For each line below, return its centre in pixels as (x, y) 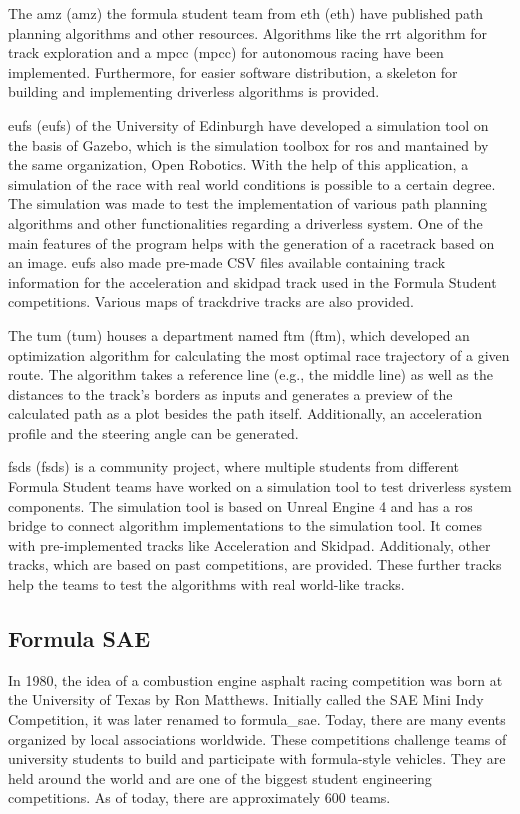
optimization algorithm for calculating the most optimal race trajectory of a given (259, 354)
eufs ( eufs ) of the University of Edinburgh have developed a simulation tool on (248, 124)
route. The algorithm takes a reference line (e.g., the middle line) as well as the (250, 374)
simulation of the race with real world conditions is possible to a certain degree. (252, 183)
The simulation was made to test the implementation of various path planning (248, 203)
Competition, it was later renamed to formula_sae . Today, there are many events (257, 719)
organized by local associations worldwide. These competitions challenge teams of (257, 738)
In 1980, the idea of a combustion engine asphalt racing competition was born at (255, 679)
